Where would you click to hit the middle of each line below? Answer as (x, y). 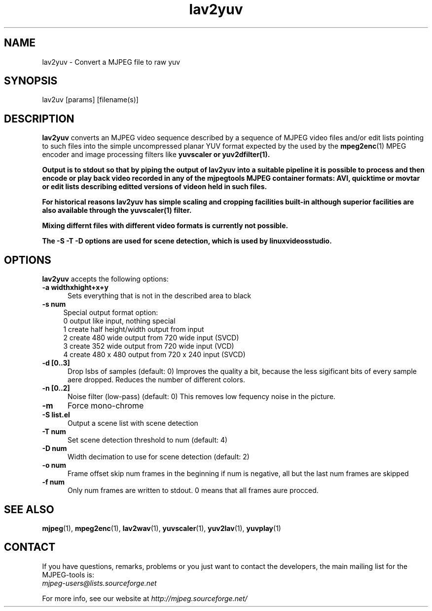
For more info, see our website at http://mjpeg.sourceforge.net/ (145, 598)
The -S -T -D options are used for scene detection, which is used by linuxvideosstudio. (187, 241)
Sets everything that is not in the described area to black (160, 296)
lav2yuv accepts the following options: (105, 279)
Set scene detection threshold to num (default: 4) (148, 440)
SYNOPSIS (31, 81)
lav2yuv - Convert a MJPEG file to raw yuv (111, 62)
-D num (54, 448)
